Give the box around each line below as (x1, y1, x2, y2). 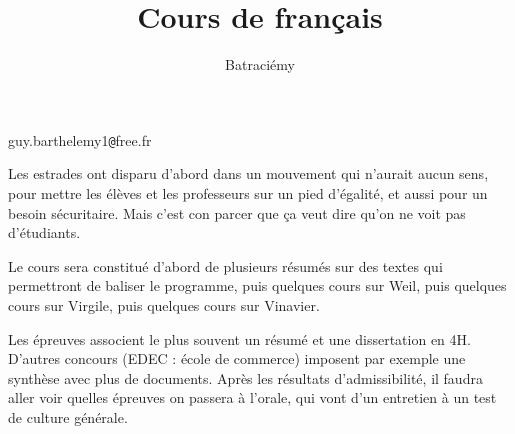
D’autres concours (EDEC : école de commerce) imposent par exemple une (8, 348, 466, 369)
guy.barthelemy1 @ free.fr (8, 129, 152, 150)
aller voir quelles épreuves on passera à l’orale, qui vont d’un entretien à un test (8, 387, 497, 408)
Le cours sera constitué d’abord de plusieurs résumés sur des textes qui (8, 255, 443, 276)
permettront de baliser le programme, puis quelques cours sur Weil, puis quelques (8, 275, 507, 296)
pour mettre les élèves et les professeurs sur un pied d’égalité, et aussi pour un (8, 182, 488, 203)
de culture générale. (8, 406, 128, 427)
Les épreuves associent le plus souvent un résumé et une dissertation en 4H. (8, 328, 471, 349)
